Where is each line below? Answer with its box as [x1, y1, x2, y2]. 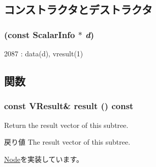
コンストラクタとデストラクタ [4, 2, 152, 17]
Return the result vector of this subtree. [4, 119, 129, 130]
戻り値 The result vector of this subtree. [4, 137, 131, 147]
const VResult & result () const [4, 99, 134, 112]
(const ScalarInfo [4, 28, 75, 41]
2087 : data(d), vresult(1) [4, 48, 83, 58]
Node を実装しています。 [4, 153, 84, 164]
